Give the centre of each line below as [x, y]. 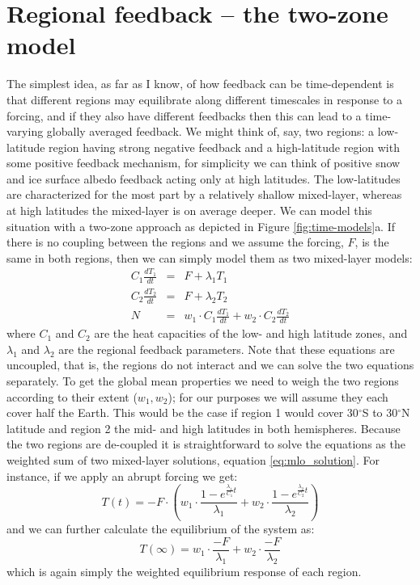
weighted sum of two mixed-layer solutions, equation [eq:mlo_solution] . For [193, 459]
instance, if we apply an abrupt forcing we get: [122, 476]
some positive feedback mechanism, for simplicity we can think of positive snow [204, 163]
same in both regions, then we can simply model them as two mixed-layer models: [210, 257]
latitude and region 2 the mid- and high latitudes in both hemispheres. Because [204, 428]
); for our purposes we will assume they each [278, 396]
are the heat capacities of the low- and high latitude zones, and [251, 333]
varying [25, 131]
